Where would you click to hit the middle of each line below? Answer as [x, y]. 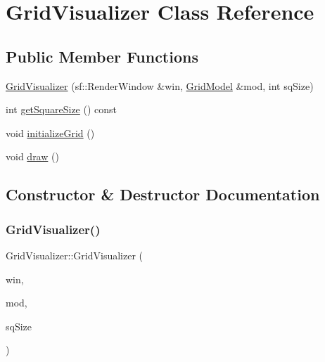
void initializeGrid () [50, 132]
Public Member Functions [102, 56]
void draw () [32, 156]
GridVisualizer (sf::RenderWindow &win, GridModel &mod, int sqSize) [160, 85]
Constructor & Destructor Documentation [163, 194]
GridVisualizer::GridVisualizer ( [74, 255]
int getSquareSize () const [62, 109]
